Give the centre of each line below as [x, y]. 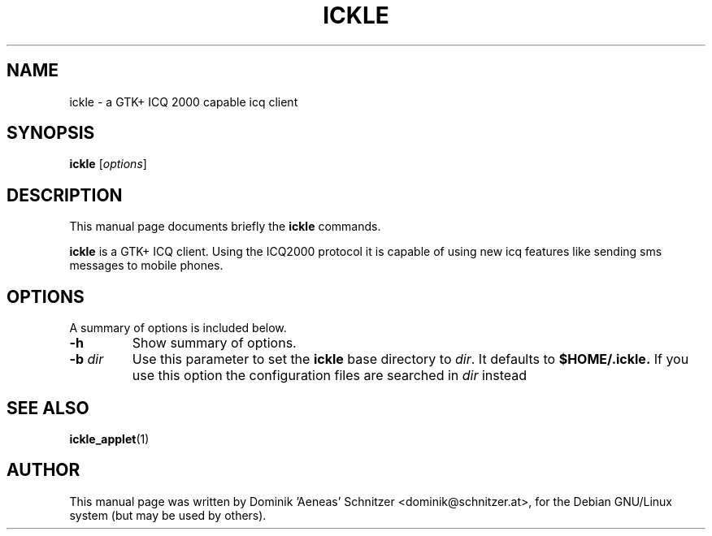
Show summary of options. [214, 343]
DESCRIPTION [65, 195]
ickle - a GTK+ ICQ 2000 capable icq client [184, 102]
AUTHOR [43, 470]
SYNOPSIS [51, 133]
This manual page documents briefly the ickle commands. [225, 227]
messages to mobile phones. [146, 266]
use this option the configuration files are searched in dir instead [330, 376]
